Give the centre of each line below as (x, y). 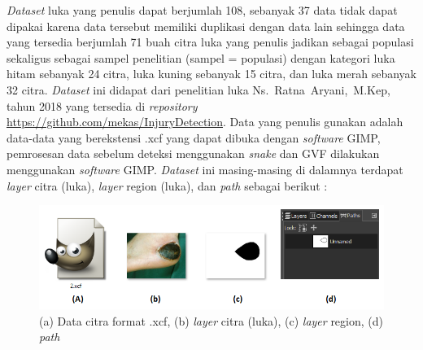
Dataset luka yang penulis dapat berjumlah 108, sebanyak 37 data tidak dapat (202, 10)
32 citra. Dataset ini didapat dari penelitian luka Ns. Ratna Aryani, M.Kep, (198, 89)
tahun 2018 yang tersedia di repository (102, 105)
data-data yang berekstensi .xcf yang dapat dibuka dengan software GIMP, (194, 137)
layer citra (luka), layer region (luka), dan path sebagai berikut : (167, 185)
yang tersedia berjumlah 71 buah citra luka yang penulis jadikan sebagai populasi (210, 42)
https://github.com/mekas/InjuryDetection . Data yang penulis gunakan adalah (205, 122)
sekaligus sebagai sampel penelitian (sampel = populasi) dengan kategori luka (201, 57)
